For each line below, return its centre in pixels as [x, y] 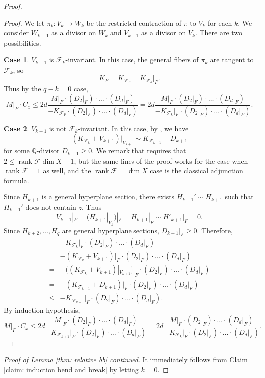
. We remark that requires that [139, 150]
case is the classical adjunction [197, 170]
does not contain [51, 207]
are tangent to [232, 60]
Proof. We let [24, 23]
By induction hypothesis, [42, 310]
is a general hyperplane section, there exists [108, 197]
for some [17, 150]
